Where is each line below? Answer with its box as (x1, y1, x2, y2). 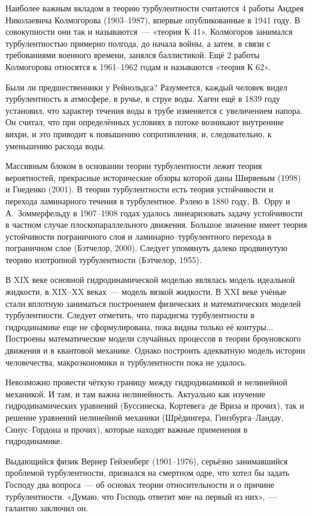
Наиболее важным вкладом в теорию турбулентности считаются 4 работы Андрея (5, 2, 304, 14)
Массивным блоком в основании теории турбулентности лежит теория (5, 159, 262, 172)
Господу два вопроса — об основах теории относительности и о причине (5, 478, 275, 490)
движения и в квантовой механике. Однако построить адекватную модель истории (5, 344, 305, 357)
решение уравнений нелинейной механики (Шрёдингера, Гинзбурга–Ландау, (5, 411, 284, 423)
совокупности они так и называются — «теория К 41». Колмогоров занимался (5, 25, 293, 38)
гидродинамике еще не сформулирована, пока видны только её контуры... (5, 320, 274, 333)
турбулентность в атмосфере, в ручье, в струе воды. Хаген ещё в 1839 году (5, 92, 280, 105)
